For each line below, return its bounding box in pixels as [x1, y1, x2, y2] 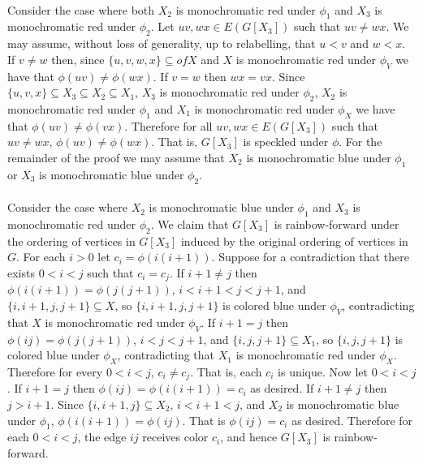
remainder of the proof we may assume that [7, 148, 225, 165]
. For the [339, 133, 382, 150]
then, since [51, 50, 105, 67]
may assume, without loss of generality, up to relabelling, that [7, 35, 316, 52]
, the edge [77, 428, 127, 445]
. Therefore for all [124, 117, 213, 134]
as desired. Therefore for [291, 411, 413, 428]
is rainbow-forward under [274, 215, 399, 232]
